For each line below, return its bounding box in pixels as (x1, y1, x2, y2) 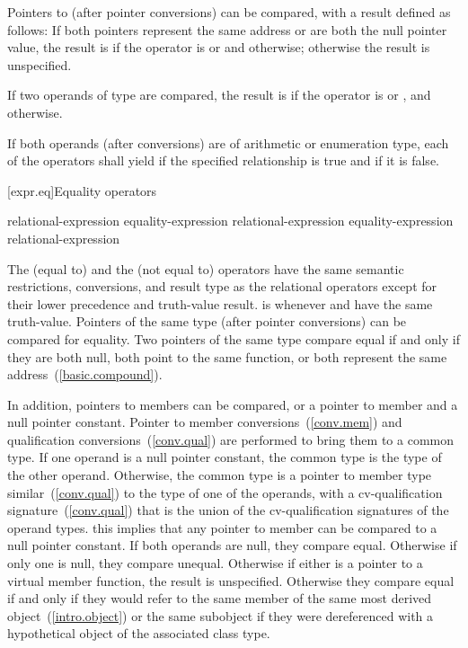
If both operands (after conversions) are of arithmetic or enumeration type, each (7, 133, 449, 152)
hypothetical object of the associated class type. (7, 624, 270, 643)
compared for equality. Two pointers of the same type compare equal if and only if (7, 329, 460, 348)
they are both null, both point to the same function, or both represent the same (7, 347, 447, 366)
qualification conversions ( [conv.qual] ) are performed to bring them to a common (7, 430, 454, 448)
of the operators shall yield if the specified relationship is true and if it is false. (7, 151, 439, 170)
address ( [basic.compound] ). (7, 365, 163, 384)
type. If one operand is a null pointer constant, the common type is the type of (7, 448, 442, 466)
